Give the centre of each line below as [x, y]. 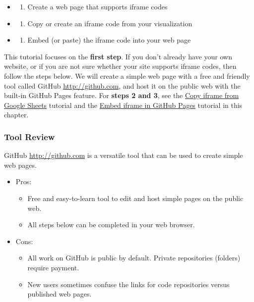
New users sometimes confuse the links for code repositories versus [128, 284]
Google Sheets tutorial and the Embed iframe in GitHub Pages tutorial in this [123, 105]
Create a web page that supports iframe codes [97, 6]
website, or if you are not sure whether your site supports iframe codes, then [120, 66]
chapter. [16, 115]
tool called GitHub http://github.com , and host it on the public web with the [122, 85]
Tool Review [30, 136]
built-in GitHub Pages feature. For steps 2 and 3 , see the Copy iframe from [122, 95]
